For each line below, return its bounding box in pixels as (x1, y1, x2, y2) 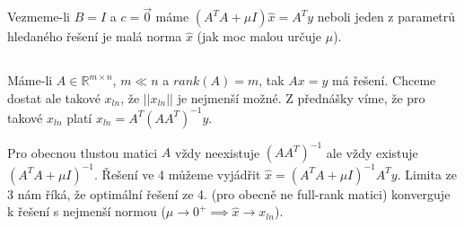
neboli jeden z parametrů (317, 7, 456, 26)
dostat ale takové (7, 88, 101, 107)
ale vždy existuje (326, 143, 418, 162)
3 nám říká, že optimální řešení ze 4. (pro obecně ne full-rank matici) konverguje (7, 184, 451, 203)
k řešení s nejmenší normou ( (7, 202, 166, 221)
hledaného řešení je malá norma (7, 27, 182, 46)
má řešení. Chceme (332, 71, 436, 90)
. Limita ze (397, 164, 458, 183)
